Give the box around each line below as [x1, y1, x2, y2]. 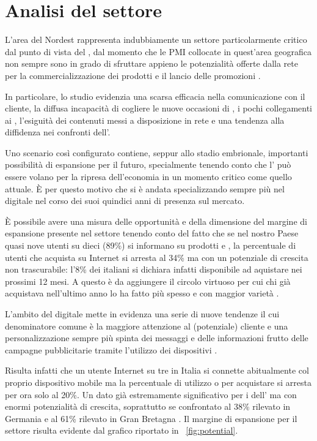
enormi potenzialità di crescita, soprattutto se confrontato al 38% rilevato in [5, 400, 291, 413]
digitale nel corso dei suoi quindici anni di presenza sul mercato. [5, 194, 245, 207]
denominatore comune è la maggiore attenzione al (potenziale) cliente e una [5, 319, 288, 332]
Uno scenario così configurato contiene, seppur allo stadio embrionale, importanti [5, 146, 308, 159]
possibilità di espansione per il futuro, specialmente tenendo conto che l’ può [5, 158, 291, 171]
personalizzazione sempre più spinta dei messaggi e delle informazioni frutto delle [5, 331, 308, 344]
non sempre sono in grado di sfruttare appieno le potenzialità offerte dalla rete [5, 57, 298, 70]
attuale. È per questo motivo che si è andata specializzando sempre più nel [5, 182, 285, 195]
